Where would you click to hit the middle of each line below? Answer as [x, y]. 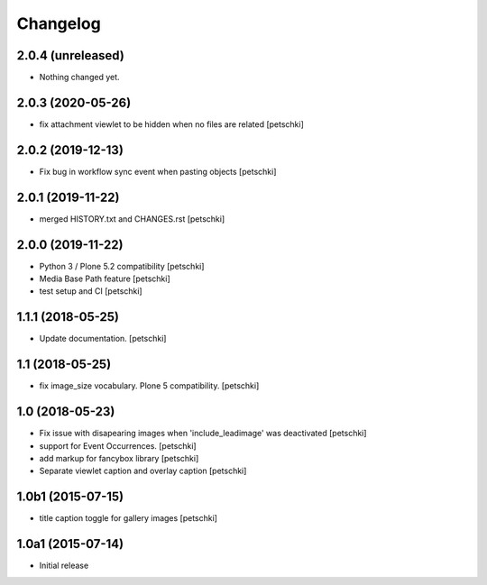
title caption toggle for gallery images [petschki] [129, 518]
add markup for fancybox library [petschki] [119, 458]
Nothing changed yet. [80, 78]
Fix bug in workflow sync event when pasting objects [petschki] [158, 171]
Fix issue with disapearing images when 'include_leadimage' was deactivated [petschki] [203, 434]
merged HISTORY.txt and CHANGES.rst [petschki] [132, 219]
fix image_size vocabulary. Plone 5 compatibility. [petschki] [149, 386]
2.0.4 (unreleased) [71, 55]
